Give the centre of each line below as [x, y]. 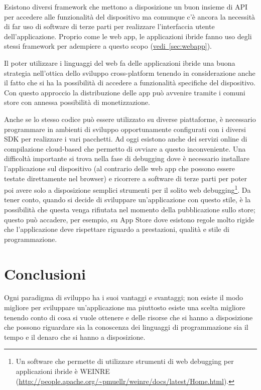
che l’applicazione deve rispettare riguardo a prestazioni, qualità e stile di [117, 229]
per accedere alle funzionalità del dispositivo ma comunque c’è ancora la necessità [130, 16]
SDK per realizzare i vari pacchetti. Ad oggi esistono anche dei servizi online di [126, 139]
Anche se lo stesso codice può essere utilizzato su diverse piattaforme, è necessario [130, 119]
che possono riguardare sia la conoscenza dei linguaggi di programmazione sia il [126, 327]
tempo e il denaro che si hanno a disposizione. [75, 337]
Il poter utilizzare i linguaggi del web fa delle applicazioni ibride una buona [120, 62]
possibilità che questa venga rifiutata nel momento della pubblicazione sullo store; [130, 209]
